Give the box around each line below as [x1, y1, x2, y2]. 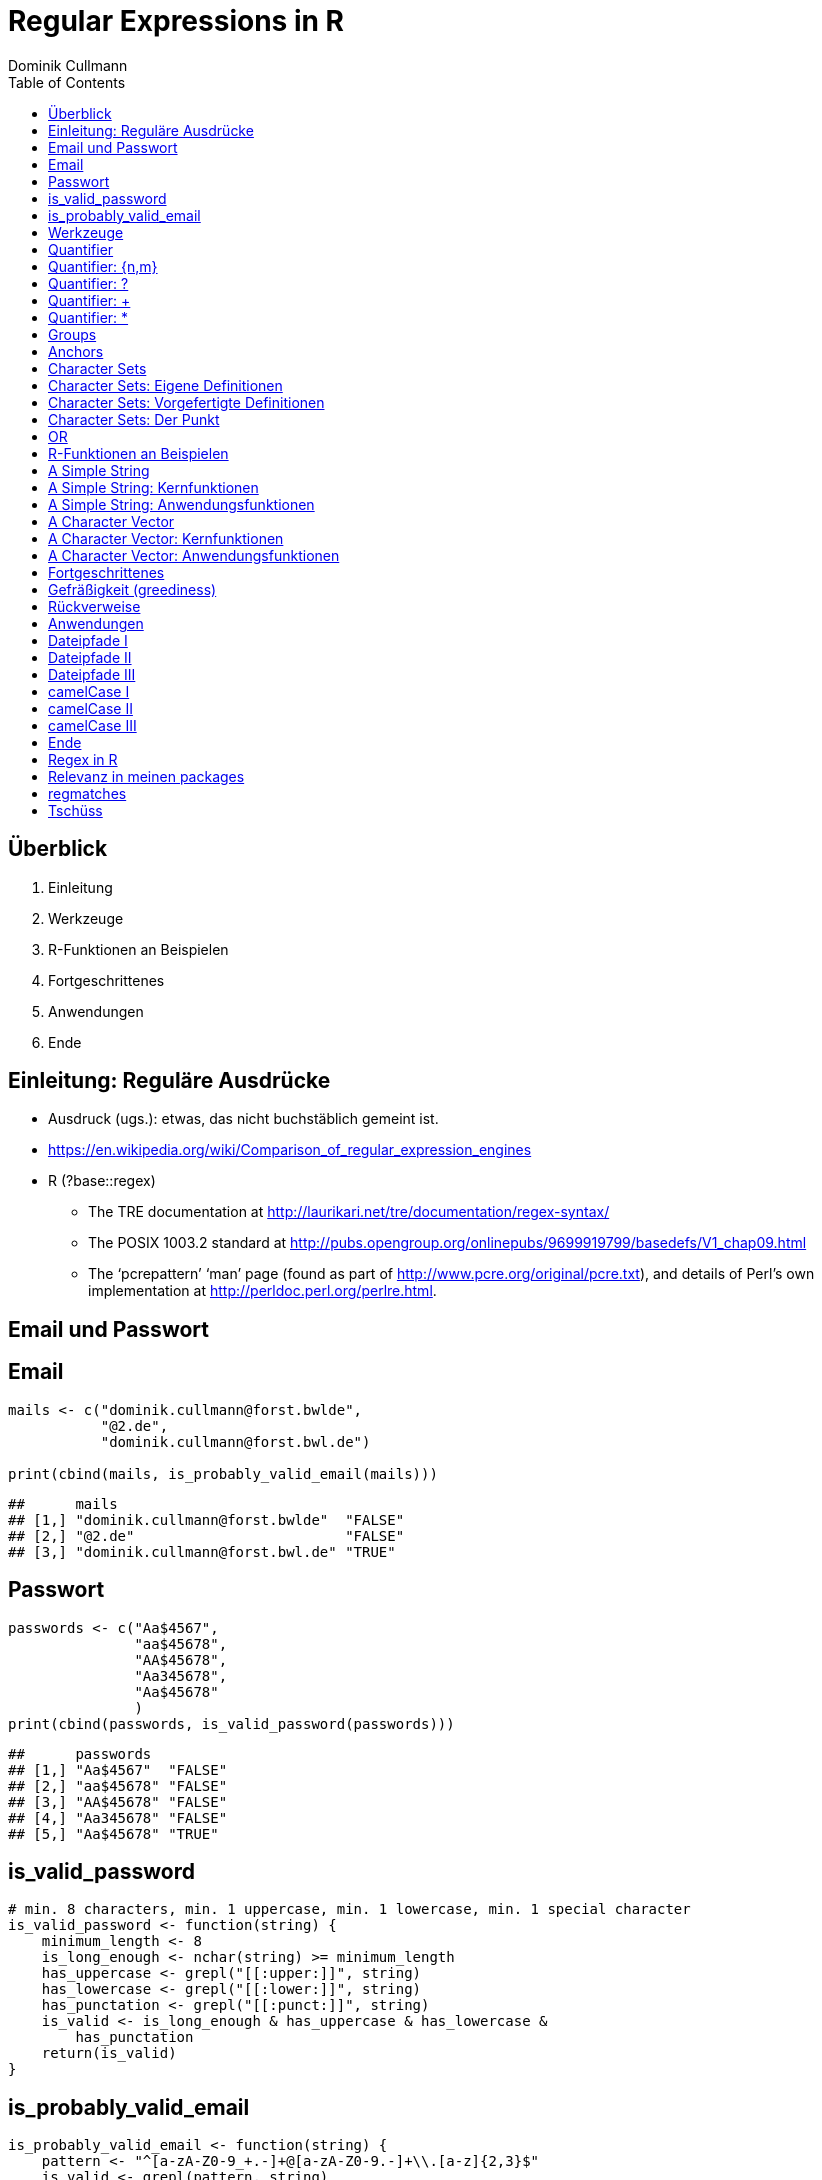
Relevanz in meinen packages [48, 767, 245, 785]
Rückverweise [48, 597, 141, 615]
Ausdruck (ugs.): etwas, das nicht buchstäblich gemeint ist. [48, 1110, 439, 1128]
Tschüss [48, 801, 103, 819]
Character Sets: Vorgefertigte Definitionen [48, 393, 325, 411]
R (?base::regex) [48, 1172, 156, 1190]
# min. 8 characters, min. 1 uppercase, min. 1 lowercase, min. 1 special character [8, 1901, 691, 1918]
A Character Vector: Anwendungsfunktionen [48, 546, 340, 564]
